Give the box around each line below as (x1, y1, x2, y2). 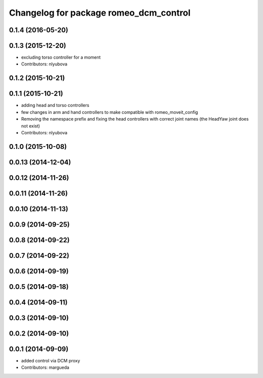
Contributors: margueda (21, 364, 70, 371)
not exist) (21, 123, 40, 129)
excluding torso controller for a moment (21, 54, 101, 61)
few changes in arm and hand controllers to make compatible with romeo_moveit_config (21, 109, 198, 115)
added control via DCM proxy (21, 358, 80, 364)
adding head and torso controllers (21, 103, 90, 108)
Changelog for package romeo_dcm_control (9, 7, 191, 18)
